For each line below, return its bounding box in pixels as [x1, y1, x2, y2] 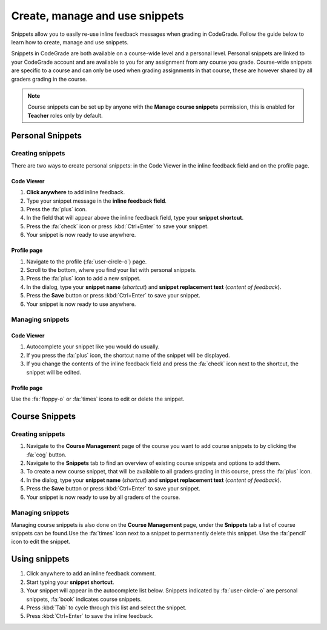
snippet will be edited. [26, 368, 82, 376]
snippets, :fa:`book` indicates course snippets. [26, 595, 142, 603]
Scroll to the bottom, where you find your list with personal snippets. [26, 266, 197, 273]
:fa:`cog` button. [26, 451, 67, 458]
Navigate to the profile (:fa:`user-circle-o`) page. [26, 258, 147, 265]
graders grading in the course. [11, 75, 87, 83]
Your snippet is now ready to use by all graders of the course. [26, 493, 180, 501]
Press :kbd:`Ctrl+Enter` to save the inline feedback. [26, 612, 154, 620]
